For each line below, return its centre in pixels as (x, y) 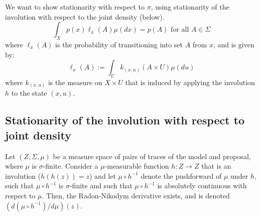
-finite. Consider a (71, 166)
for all (180, 30)
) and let (102, 175)
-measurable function (137, 166)
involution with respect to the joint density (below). (85, 16)
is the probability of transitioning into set (119, 44)
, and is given (234, 44)
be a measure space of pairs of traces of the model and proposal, (152, 156)
